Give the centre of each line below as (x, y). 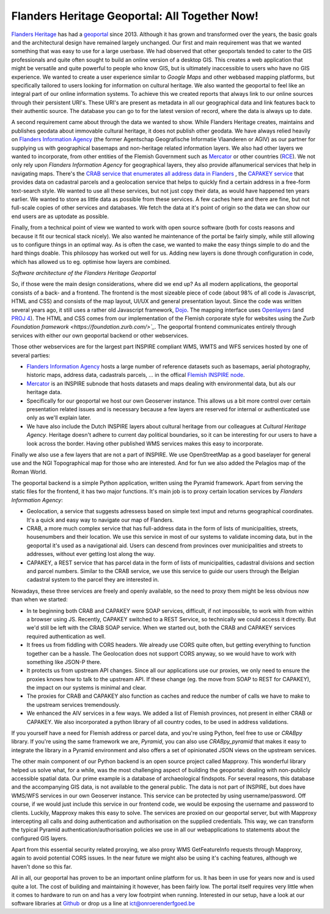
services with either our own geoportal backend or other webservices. (100, 335)
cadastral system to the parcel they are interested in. (93, 580)
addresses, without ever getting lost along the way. (91, 554)
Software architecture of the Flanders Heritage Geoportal (84, 273)
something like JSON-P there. (64, 662)
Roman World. (29, 472)
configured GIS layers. (39, 838)
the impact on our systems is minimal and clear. (86, 688)
